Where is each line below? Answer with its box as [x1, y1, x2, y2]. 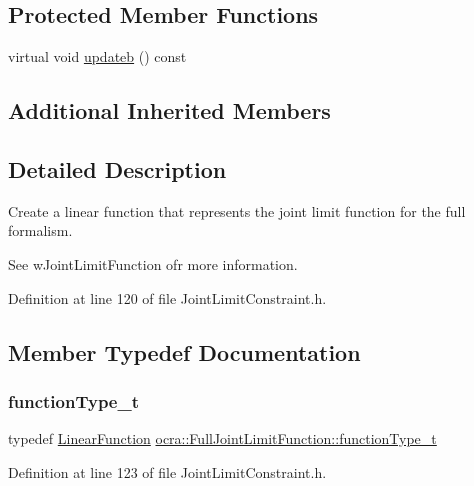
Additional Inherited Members [8, 95, 331, 126]
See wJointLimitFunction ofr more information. [8, 253, 298, 274]
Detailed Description [8, 153, 227, 184]
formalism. [8, 220, 73, 241]
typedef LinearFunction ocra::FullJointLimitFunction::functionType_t [8, 428, 437, 449]
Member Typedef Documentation [8, 336, 361, 367]
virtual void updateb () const [8, 46, 187, 67]
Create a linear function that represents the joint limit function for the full [8, 200, 466, 221]
